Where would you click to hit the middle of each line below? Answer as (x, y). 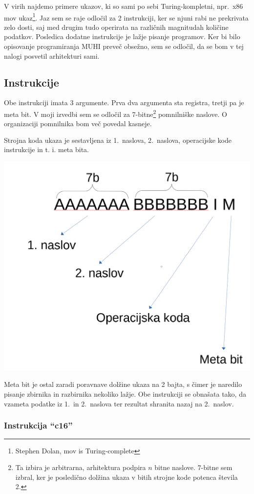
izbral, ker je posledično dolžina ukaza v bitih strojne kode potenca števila (127, 477)
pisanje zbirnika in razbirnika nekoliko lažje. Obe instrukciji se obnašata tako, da (125, 393)
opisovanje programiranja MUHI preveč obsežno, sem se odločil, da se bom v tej (124, 46)
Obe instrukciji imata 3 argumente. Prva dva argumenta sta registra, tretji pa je (124, 102)
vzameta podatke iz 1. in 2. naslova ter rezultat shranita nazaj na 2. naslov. (119, 403)
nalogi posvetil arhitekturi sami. (52, 56)
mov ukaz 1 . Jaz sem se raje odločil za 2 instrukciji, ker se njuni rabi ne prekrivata (126, 17)
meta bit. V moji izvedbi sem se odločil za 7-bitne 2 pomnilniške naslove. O (116, 113)
